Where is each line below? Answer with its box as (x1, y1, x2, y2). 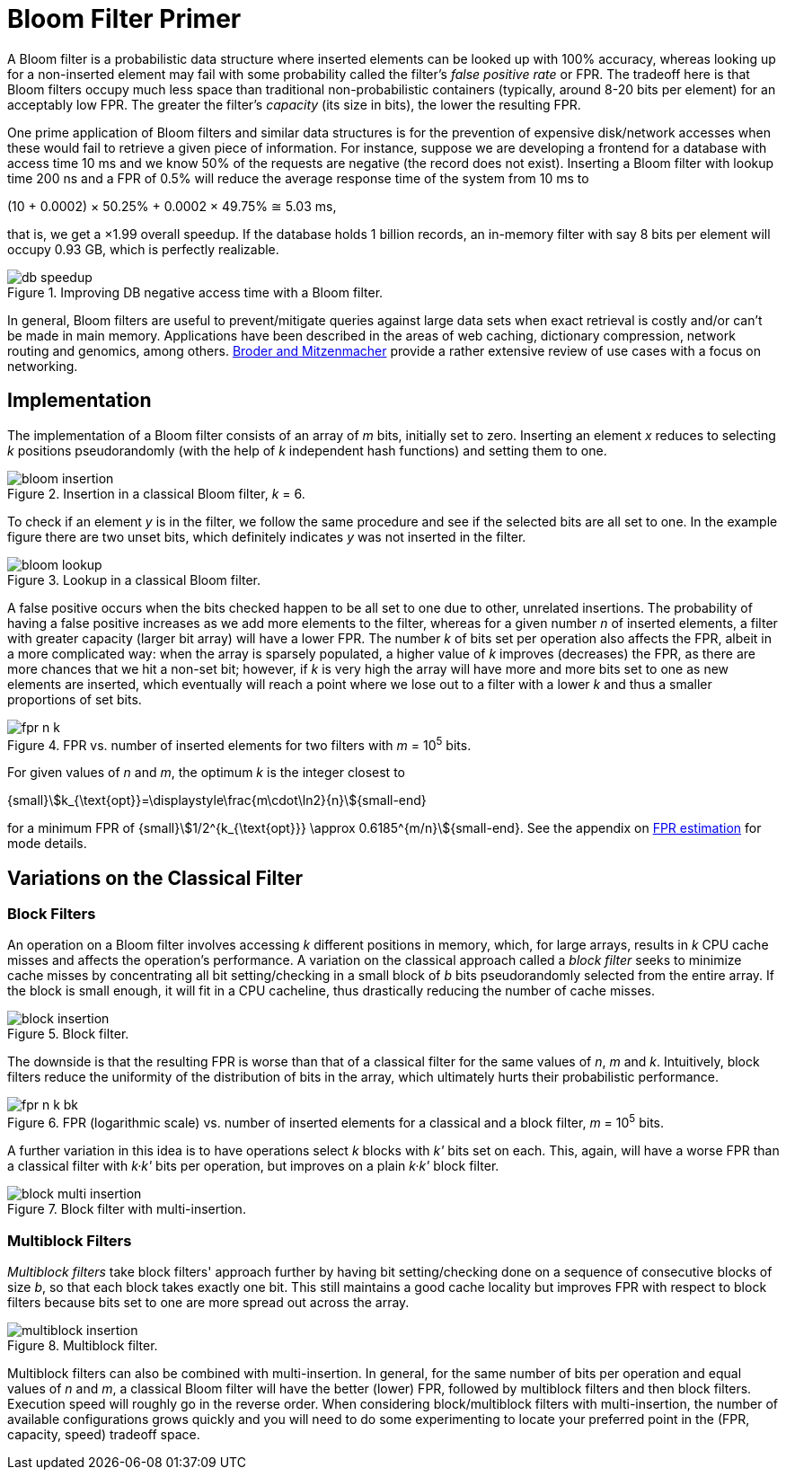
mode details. (7, 836, 87, 852)
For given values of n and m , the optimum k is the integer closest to (7, 765, 405, 781)
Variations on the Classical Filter (7, 866, 304, 889)
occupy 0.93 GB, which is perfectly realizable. (7, 241, 279, 257)
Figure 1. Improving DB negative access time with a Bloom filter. (7, 284, 384, 300)
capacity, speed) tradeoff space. (7, 1426, 200, 1442)
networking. (7, 358, 78, 374)
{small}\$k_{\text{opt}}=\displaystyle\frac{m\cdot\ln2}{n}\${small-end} (7, 792, 427, 809)
